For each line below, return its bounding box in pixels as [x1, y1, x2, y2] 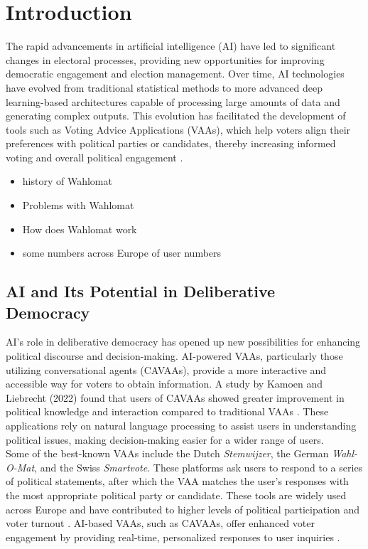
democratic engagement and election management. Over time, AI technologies [6, 66, 345, 81]
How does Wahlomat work [22, 221, 137, 236]
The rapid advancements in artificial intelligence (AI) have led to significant [6, 38, 336, 53]
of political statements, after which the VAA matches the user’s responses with [6, 474, 349, 489]
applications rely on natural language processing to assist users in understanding [6, 418, 357, 432]
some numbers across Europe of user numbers [22, 245, 222, 260]
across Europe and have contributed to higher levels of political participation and [6, 501, 360, 516]
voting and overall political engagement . [6, 149, 183, 164]
